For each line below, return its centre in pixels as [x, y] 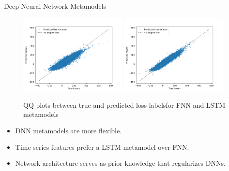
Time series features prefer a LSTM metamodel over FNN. [102, 147]
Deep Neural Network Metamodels [55, 6]
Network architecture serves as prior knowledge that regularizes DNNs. [120, 163]
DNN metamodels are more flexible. [69, 130]
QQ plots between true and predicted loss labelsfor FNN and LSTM [124, 105]
